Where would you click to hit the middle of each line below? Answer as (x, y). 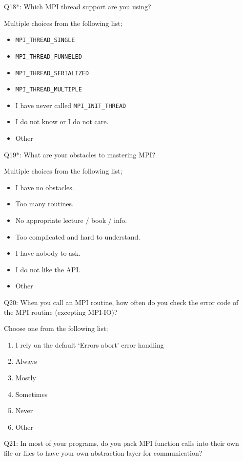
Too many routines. (44, 204)
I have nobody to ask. (48, 253)
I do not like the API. (48, 269)
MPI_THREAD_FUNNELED (49, 56)
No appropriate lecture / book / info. (71, 220)
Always (26, 361)
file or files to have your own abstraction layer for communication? (103, 452)
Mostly (26, 377)
